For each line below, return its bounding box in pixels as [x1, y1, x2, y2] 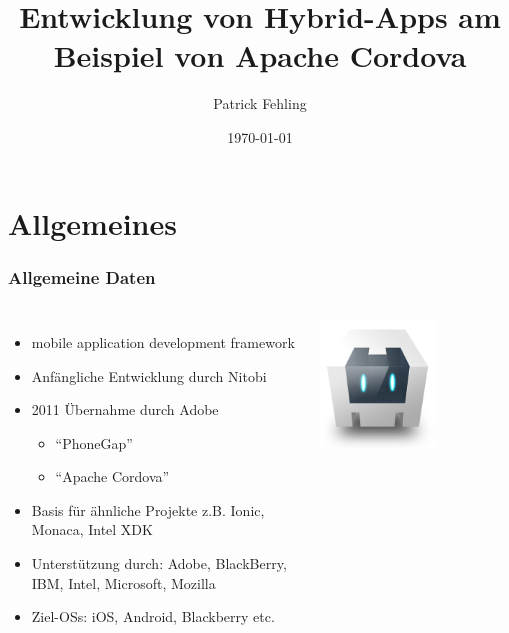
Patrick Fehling [213, 93, 307, 114]
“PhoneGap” [55, 432, 133, 453]
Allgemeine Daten [8, 264, 156, 289]
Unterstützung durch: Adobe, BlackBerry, [31, 553, 287, 574]
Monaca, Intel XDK [31, 519, 153, 540]
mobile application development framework [31, 331, 295, 352]
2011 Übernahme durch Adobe [31, 399, 219, 420]
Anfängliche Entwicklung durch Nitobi [31, 365, 267, 386]
